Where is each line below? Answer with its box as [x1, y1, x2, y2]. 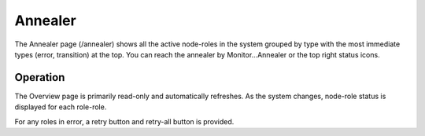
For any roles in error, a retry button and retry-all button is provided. [14, 116, 235, 126]
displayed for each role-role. [14, 102, 107, 112]
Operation [14, 71, 65, 84]
